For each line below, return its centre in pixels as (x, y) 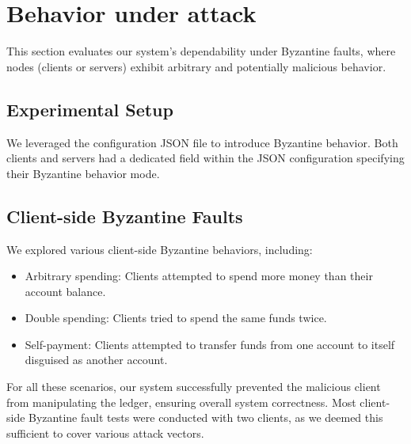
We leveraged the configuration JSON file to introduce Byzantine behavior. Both (202, 142)
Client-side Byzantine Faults (125, 216)
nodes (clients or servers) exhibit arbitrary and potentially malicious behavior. (196, 66)
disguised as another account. (96, 360)
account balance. (65, 291)
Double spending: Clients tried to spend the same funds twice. (176, 318)
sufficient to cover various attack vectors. (105, 433)
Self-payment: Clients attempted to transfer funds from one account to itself (210, 344)
